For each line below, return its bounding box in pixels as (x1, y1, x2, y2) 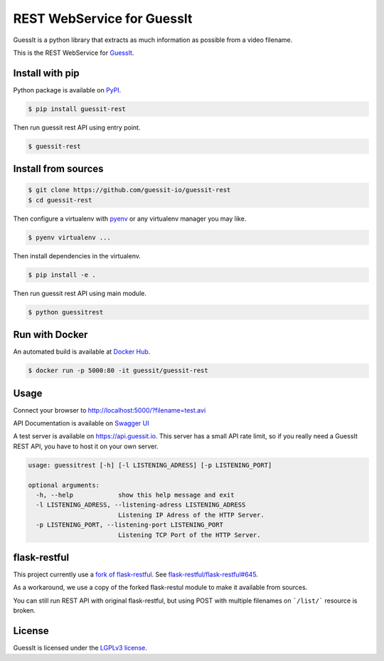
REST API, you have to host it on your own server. (13, 442, 159, 450)
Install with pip (13, 67, 80, 79)
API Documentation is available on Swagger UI (13, 419, 149, 428)
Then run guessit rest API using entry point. (13, 123, 141, 132)
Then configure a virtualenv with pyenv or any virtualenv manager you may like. (13, 214, 247, 223)
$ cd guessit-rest (28, 196, 92, 204)
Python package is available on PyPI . (13, 85, 122, 94)
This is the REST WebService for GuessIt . (13, 48, 134, 57)
